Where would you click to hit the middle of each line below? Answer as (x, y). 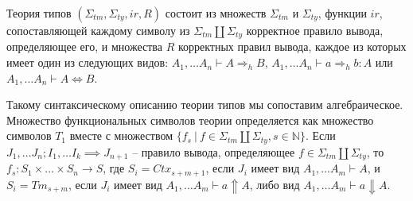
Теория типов (39, 13)
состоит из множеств (216, 13)
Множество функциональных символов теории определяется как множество (190, 120)
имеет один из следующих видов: (88, 62)
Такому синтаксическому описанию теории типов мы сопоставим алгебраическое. (205, 104)
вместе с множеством (121, 135)
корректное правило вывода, (315, 30)
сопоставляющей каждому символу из (98, 30)
